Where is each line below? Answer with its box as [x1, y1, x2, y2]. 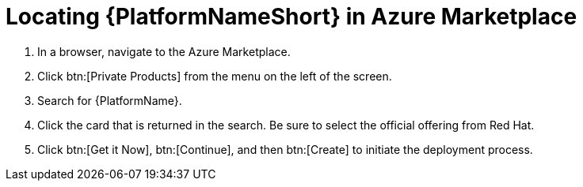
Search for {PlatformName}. [37, 93, 182, 107]
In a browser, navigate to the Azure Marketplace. [37, 44, 291, 58]
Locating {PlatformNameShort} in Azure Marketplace [6, 3, 577, 30]
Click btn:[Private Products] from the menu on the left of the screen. [37, 69, 392, 83]
